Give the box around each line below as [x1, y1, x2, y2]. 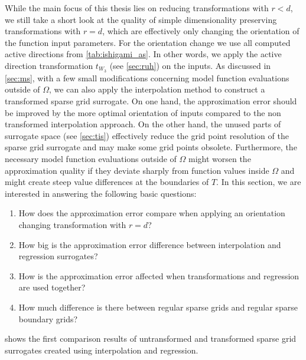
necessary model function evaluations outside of [5, 152, 177, 164]
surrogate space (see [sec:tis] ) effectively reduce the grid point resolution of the [5, 129, 289, 141]
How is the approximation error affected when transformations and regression [18, 269, 300, 282]
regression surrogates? [18, 250, 98, 262]
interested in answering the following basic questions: [5, 187, 197, 199]
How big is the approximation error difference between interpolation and [18, 238, 281, 250]
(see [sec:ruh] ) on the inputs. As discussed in [109, 59, 271, 71]
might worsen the [188, 152, 251, 164]
